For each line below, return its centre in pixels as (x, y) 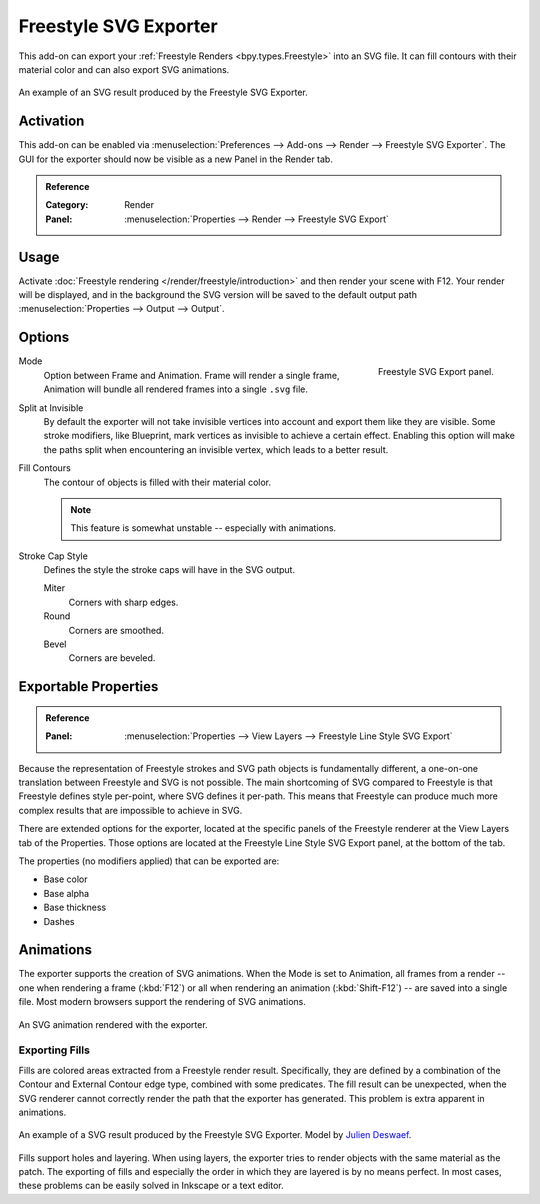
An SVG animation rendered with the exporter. (113, 1024)
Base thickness (75, 907)
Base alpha (66, 893)
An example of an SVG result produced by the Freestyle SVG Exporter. (163, 92)
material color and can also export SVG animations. (124, 69)
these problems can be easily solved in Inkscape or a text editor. (151, 1186)
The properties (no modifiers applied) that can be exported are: (149, 861)
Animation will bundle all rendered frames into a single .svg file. (176, 389)
